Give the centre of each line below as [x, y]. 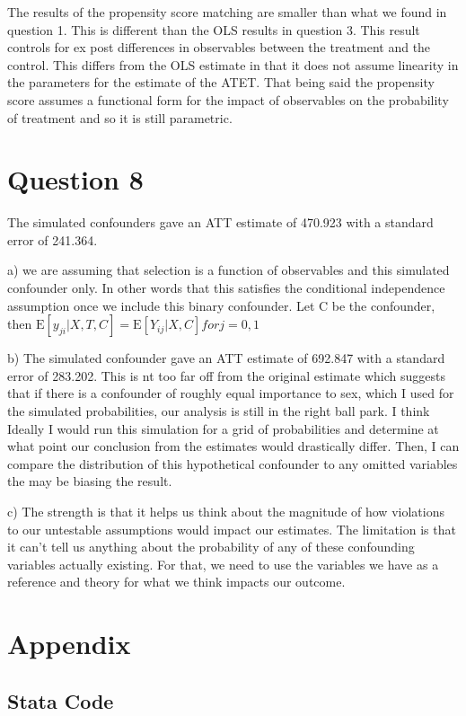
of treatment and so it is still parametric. [120, 117]
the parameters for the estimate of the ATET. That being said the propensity [221, 82]
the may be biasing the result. [90, 481]
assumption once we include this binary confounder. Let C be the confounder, [221, 305]
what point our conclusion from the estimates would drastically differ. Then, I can [233, 446]
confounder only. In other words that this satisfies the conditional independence [226, 288]
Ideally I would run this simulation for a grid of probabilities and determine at [223, 428]
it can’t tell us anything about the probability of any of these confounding [211, 547]
